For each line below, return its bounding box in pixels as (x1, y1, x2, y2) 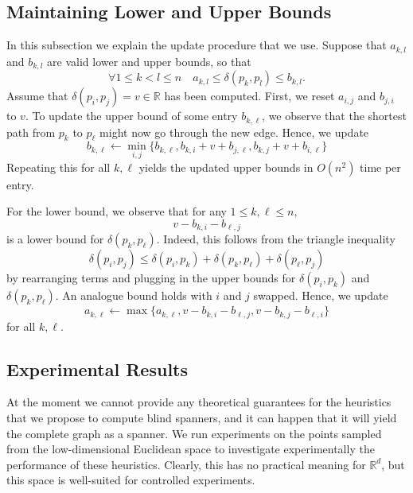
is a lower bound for (6, 231, 104, 247)
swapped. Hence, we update (253, 287, 388, 304)
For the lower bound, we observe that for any (6, 203, 227, 219)
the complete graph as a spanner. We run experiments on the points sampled (6, 425, 382, 441)
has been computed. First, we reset (164, 87, 335, 104)
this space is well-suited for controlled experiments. (6, 472, 255, 488)
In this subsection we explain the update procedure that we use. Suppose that (6, 37, 387, 53)
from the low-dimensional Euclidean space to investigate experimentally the (6, 441, 375, 457)
